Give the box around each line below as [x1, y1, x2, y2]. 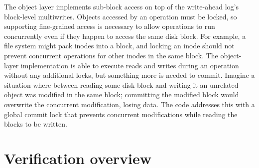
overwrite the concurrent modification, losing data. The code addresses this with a [4, 99, 255, 109]
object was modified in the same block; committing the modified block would [4, 89, 239, 100]
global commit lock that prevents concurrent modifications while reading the [4, 109, 238, 119]
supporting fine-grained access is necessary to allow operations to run [4, 21, 215, 31]
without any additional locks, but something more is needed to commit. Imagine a [4, 70, 255, 80]
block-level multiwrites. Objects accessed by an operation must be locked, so [4, 11, 237, 21]
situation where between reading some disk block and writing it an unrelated [4, 79, 239, 90]
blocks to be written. [4, 119, 67, 129]
